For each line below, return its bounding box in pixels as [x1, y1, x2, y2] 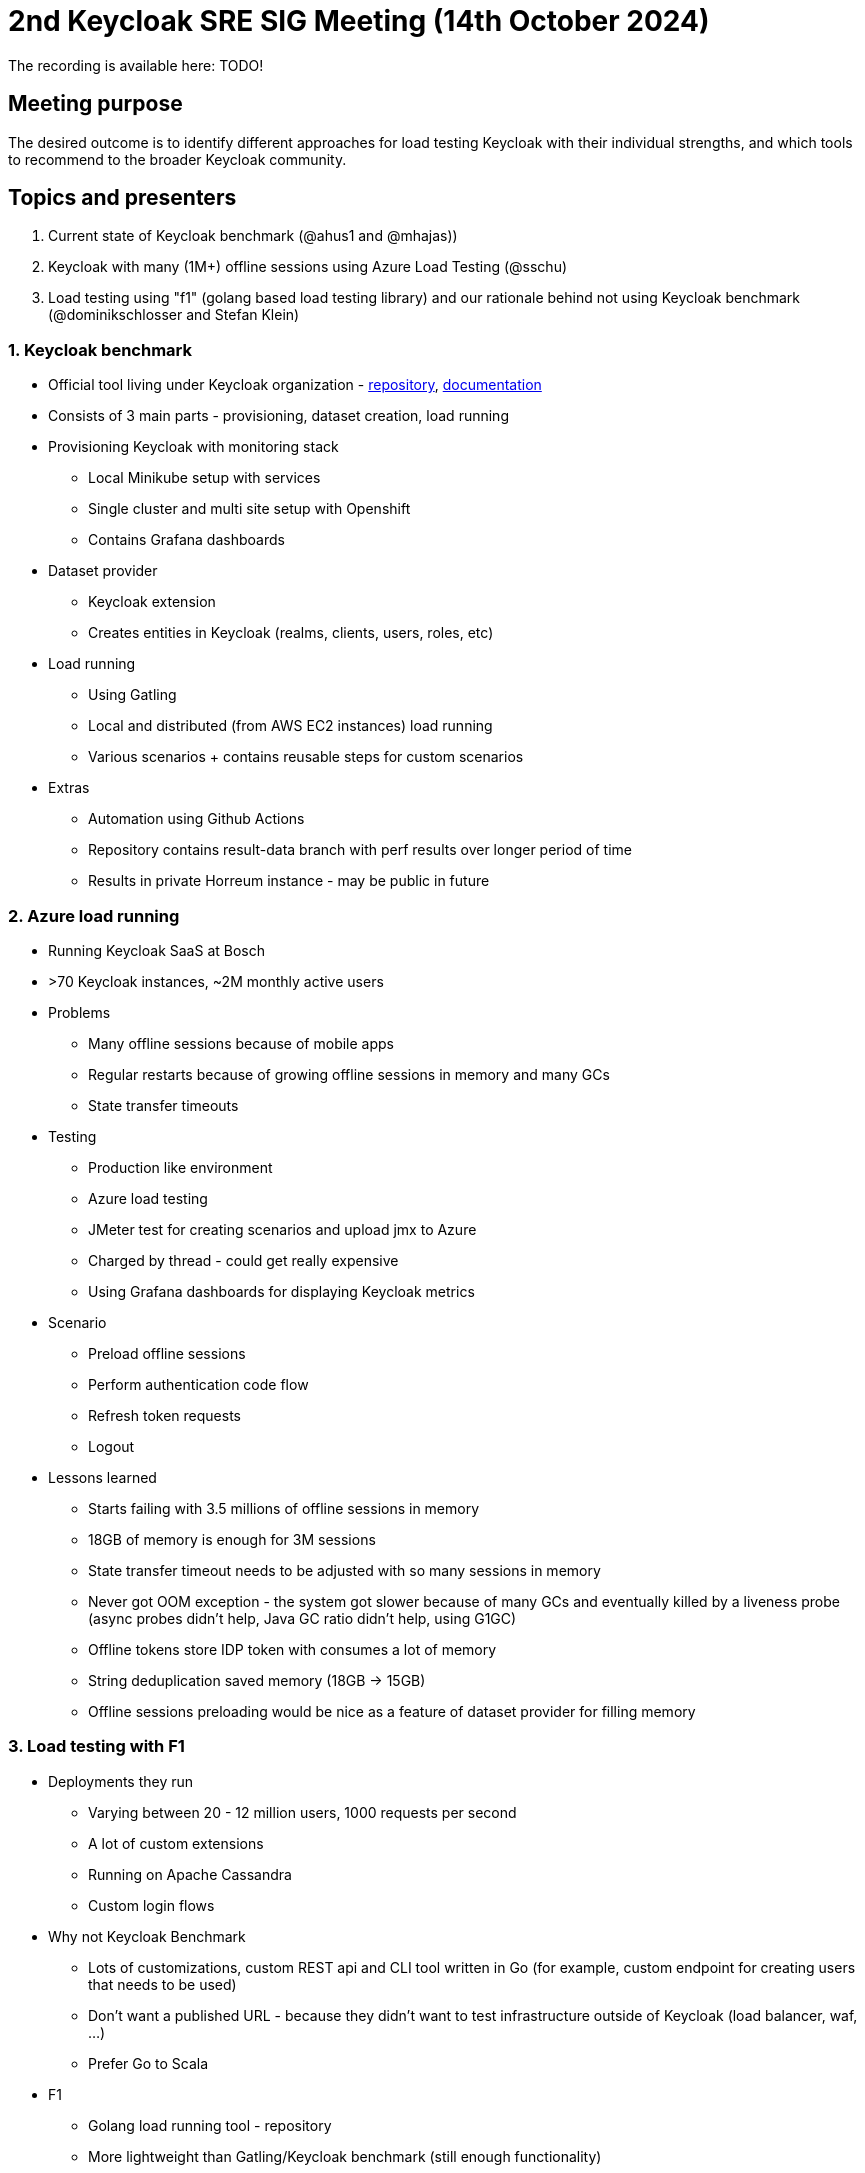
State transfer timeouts [88, 1096, 239, 1114]
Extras [48, 779, 90, 797]
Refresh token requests [88, 1406, 241, 1424]
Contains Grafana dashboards [88, 531, 285, 549]
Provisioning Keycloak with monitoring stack [48, 438, 339, 456]
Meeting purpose [8, 91, 183, 117]
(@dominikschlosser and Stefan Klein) [48, 306, 300, 324]
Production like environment [88, 1158, 273, 1176]
